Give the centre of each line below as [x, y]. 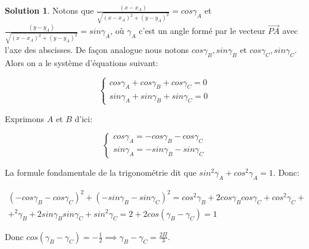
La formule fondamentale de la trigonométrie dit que [101, 172]
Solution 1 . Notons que [49, 10]
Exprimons [25, 118]
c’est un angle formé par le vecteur [202, 31]
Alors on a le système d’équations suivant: [82, 62]
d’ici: [84, 118]
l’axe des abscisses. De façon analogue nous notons [97, 50]
